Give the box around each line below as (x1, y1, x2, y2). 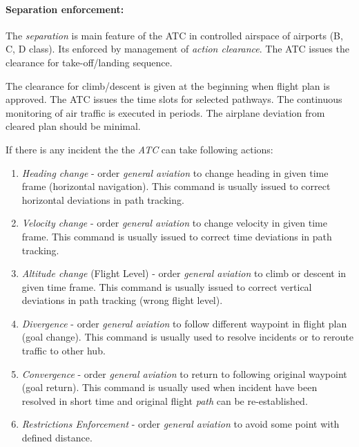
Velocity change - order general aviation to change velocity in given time (21, 216, 327, 230)
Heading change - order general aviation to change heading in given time (21, 165, 329, 180)
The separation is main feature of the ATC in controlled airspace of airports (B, (6, 28, 343, 42)
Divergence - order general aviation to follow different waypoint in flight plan (21, 316, 347, 330)
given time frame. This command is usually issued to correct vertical (21, 279, 312, 294)
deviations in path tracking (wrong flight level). (21, 293, 223, 307)
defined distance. (21, 430, 93, 445)
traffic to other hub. (21, 343, 106, 358)
